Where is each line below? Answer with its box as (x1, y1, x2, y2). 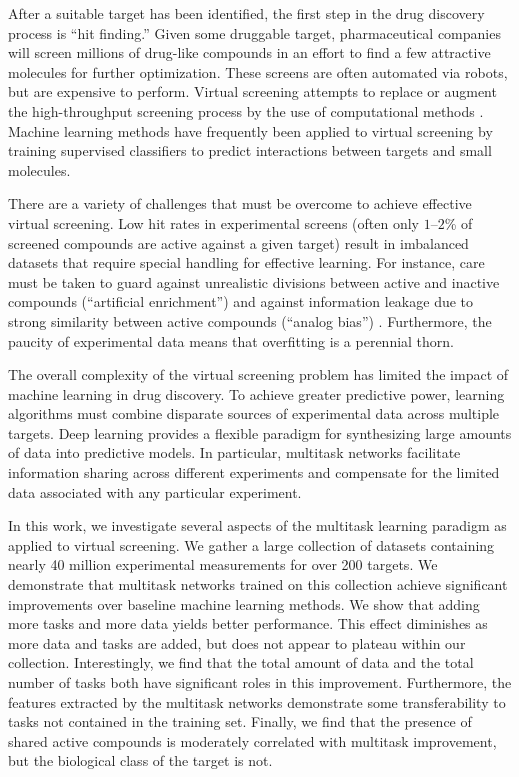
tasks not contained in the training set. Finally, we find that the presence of (8, 711, 472, 732)
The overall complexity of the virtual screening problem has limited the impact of (8, 364, 509, 385)
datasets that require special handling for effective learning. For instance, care (8, 252, 485, 273)
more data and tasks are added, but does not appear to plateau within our (8, 632, 466, 653)
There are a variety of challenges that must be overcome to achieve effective (8, 193, 472, 214)
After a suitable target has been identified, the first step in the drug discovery (8, 3, 485, 23)
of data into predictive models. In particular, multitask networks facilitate (8, 442, 461, 463)
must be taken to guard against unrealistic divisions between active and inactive (8, 271, 500, 292)
